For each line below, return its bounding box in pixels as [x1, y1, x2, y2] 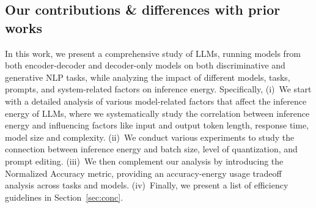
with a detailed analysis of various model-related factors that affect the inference [5, 94, 307, 107]
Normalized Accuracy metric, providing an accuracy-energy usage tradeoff [5, 166, 282, 179]
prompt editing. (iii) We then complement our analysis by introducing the [5, 154, 284, 167]
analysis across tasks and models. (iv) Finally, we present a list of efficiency [5, 179, 288, 191]
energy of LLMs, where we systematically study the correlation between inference [5, 106, 310, 119]
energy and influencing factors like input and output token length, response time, [5, 119, 309, 132]
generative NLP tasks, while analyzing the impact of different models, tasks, [5, 70, 290, 83]
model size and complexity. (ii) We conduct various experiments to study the [5, 130, 295, 143]
